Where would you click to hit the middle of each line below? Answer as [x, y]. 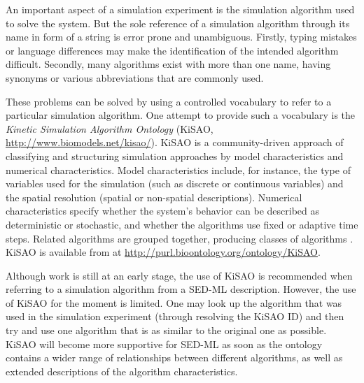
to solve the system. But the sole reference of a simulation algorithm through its [178, 23]
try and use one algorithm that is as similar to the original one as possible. [166, 330]
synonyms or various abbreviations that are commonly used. [135, 77]
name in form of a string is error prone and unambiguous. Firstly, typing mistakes [181, 37]
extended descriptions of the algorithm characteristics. [122, 371]
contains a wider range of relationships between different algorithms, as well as [174, 357]
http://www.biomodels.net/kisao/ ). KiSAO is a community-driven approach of [175, 142]
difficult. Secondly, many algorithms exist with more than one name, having [168, 64]
